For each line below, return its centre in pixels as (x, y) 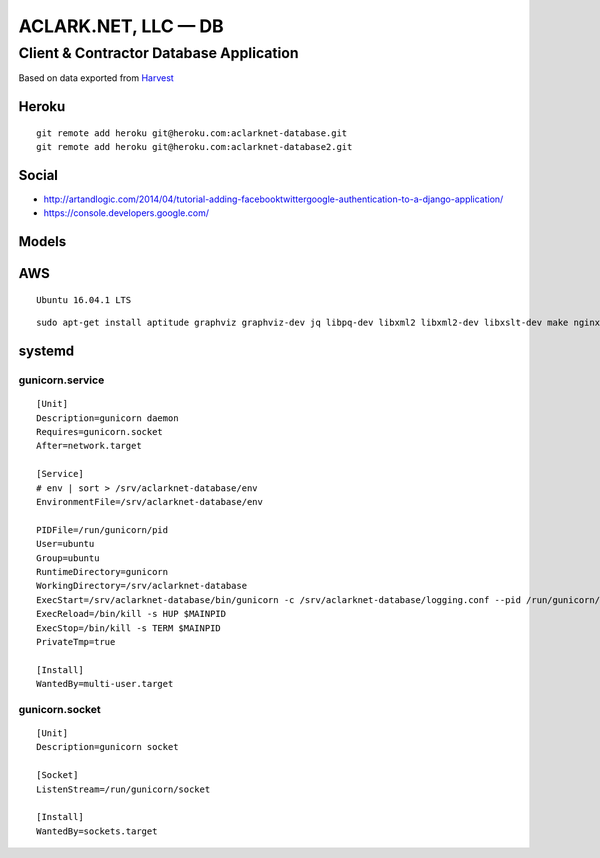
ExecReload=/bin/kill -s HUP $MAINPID (131, 614)
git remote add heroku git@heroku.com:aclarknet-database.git (192, 133)
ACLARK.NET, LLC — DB (121, 26)
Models (42, 241)
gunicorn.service (61, 380)
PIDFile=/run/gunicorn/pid (102, 529)
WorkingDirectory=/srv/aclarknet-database (142, 586)
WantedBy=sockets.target (97, 831)
